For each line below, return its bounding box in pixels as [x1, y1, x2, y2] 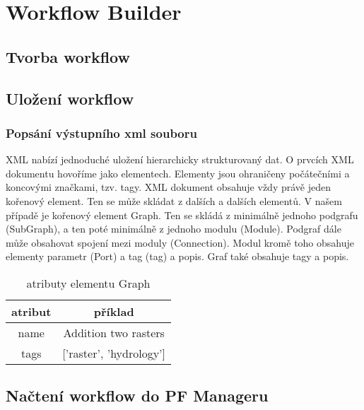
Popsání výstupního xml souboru [6, 124, 197, 141]
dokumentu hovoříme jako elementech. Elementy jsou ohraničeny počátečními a [6, 165, 350, 180]
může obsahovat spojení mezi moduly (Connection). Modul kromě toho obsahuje [6, 235, 355, 250]
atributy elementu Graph [26, 274, 151, 291]
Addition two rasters [63, 324, 165, 341]
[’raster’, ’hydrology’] [62, 344, 165, 361]
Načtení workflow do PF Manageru [6, 385, 269, 406]
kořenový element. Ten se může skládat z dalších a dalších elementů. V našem [6, 193, 342, 208]
